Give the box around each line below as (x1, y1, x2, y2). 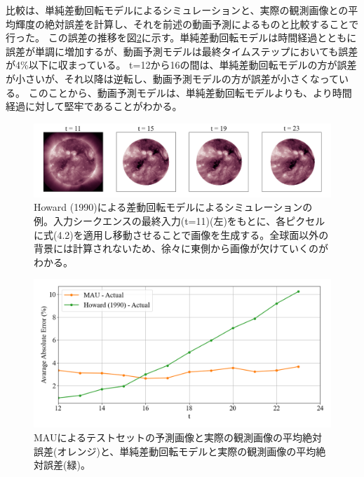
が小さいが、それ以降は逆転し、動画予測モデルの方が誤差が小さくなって (6, 71, 339, 85)
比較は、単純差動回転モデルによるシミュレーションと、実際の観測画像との (6, 3, 349, 17)
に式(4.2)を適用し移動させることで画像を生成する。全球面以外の (34, 227, 329, 242)
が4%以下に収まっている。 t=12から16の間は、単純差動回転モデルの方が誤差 (6, 57, 357, 72)
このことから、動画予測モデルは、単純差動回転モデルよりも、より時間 (28, 85, 352, 99)
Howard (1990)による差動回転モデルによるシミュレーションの (34, 200, 313, 214)
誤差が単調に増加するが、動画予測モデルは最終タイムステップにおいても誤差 (6, 43, 358, 58)
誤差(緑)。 (43, 457, 90, 472)
